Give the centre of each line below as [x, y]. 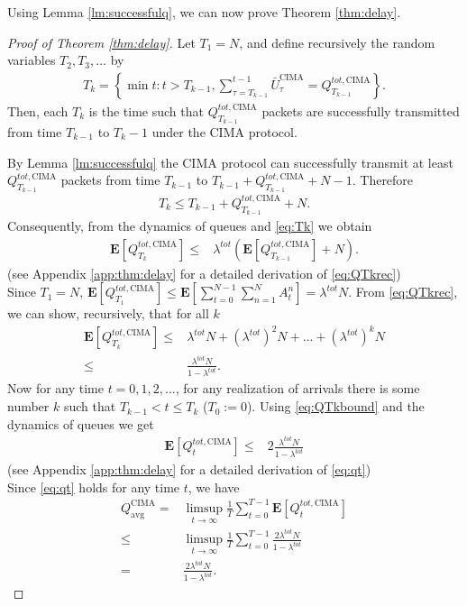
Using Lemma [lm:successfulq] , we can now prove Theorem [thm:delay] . [204, 12]
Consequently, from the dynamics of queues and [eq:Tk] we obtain [190, 226]
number [28, 406]
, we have [214, 487]
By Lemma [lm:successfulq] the [93, 162]
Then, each [38, 110]
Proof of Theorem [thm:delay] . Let [101, 42]
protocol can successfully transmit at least [337, 162]
